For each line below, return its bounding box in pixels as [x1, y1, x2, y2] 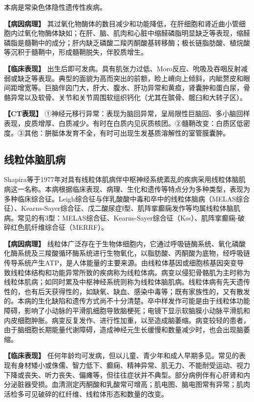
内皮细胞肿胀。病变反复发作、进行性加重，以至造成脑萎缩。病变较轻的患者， [4, 315, 250, 325]
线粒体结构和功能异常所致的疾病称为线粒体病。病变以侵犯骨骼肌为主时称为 [10, 267, 250, 277]
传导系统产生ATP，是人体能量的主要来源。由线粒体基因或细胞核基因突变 [4, 258, 237, 268]
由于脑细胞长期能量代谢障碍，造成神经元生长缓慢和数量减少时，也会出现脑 [4, 324, 243, 335]
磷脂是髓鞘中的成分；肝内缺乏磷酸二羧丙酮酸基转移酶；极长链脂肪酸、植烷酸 [4, 37, 250, 47]
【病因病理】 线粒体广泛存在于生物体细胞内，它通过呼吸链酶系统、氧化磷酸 [4, 238, 246, 248]
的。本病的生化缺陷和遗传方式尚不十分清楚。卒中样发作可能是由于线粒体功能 [4, 296, 250, 306]
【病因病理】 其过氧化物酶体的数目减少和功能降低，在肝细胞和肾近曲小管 [4, 18, 239, 28]
